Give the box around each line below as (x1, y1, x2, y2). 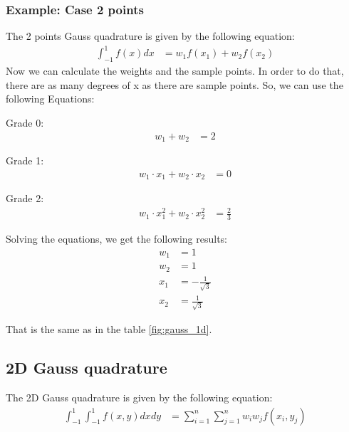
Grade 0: (6, 115, 44, 130)
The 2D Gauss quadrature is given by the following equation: (6, 389, 273, 404)
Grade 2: (6, 191, 44, 206)
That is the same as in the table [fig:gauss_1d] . (6, 322, 212, 337)
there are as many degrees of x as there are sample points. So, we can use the (6, 77, 343, 92)
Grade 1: (6, 153, 44, 167)
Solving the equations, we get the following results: (6, 231, 227, 246)
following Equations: (6, 91, 95, 106)
